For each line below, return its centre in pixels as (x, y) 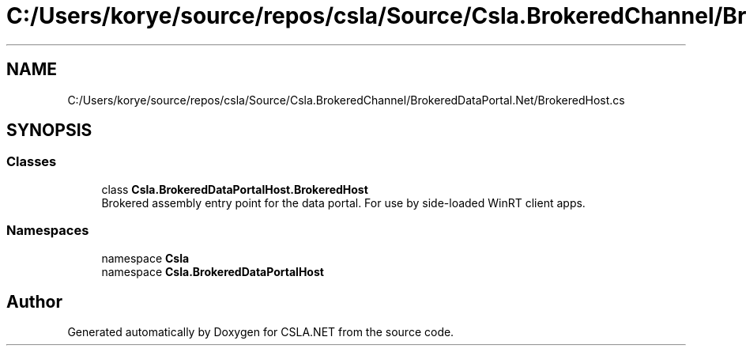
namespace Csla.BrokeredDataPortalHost (213, 271)
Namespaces (48, 231)
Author (34, 301)
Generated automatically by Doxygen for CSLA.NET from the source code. (261, 332)
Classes (32, 162)
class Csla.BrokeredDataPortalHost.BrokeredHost (235, 189)
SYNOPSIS (49, 131)
